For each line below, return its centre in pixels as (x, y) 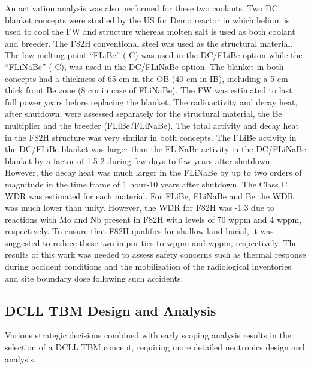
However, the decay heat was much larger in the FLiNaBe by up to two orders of (153, 172)
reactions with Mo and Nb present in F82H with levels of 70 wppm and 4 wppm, (153, 219)
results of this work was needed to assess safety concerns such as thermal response (155, 254)
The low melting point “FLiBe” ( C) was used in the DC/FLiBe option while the (154, 55)
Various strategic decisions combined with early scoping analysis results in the (148, 335)
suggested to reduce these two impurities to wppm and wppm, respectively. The (151, 242)
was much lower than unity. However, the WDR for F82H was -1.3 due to (140, 208)
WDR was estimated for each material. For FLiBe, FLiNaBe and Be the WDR (150, 196)
